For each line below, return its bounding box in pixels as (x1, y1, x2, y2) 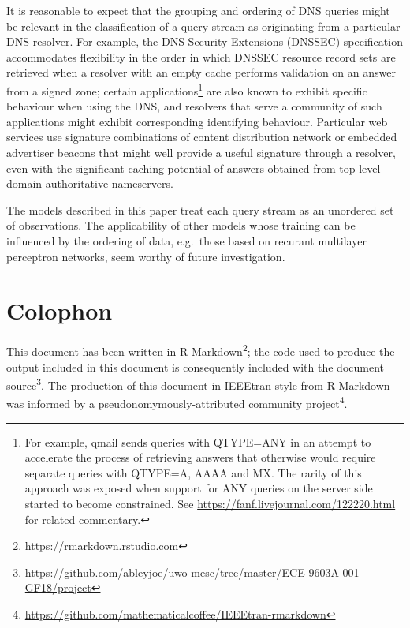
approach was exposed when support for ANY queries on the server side (24, 480, 373, 496)
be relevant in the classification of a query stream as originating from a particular (6, 17, 401, 34)
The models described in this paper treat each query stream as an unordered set (6, 201, 394, 218)
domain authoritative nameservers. (6, 175, 173, 192)
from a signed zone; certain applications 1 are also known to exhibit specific (6, 80, 367, 99)
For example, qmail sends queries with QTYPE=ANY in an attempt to (24, 433, 371, 450)
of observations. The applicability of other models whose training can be (6, 217, 356, 234)
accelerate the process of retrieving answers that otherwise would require (24, 449, 376, 465)
